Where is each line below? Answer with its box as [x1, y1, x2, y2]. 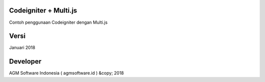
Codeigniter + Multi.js [9, 6, 78, 15]
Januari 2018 [9, 45, 35, 50]
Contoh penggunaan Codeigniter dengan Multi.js [9, 19, 108, 25]
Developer [9, 57, 42, 66]
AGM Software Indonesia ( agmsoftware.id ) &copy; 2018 [9, 70, 124, 76]
